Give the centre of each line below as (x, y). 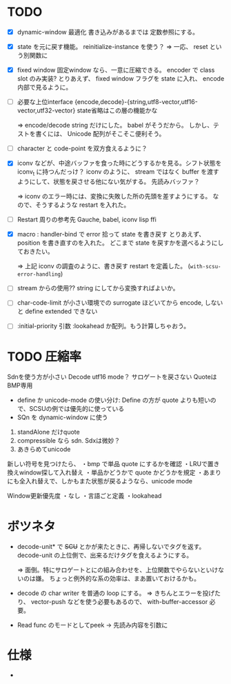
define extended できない (61, 312)
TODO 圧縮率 (44, 356)
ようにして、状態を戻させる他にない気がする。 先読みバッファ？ (108, 182)
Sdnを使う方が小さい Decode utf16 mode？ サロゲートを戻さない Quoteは (112, 377)
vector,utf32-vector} (46, 110)
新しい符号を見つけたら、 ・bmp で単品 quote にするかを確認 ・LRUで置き (113, 464)
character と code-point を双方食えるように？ (82, 148)
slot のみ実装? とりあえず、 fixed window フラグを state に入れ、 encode (121, 79)
